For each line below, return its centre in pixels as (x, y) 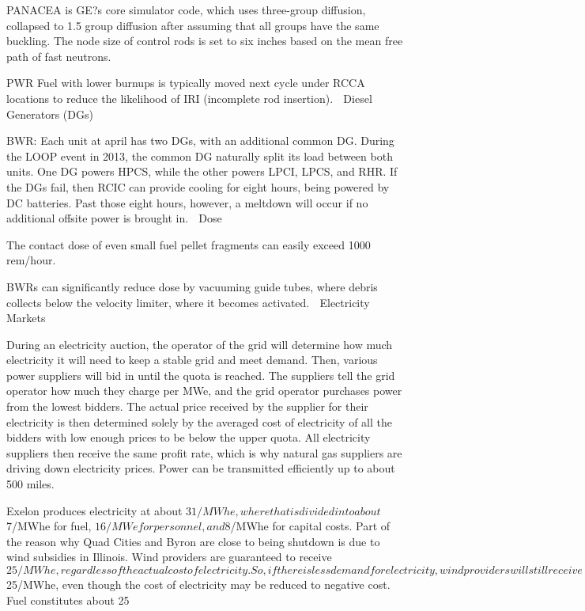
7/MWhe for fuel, (49, 526)
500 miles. (30, 484)
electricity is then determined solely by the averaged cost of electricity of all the (199, 421)
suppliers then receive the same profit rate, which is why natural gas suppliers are (204, 452)
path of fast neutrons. (59, 56)
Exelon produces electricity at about (94, 510)
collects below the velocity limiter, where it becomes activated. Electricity (188, 302)
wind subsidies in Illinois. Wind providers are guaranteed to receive (169, 557)
